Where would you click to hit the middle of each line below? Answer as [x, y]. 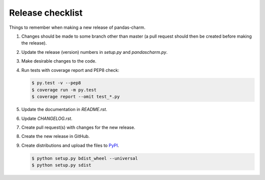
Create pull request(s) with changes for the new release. [78, 128]
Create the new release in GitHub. [56, 136]
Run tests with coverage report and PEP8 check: [70, 70]
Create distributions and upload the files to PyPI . [70, 145]
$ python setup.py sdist [62, 165]
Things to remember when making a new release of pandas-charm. [77, 27]
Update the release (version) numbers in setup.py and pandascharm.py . [94, 52]
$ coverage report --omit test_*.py [76, 97]
